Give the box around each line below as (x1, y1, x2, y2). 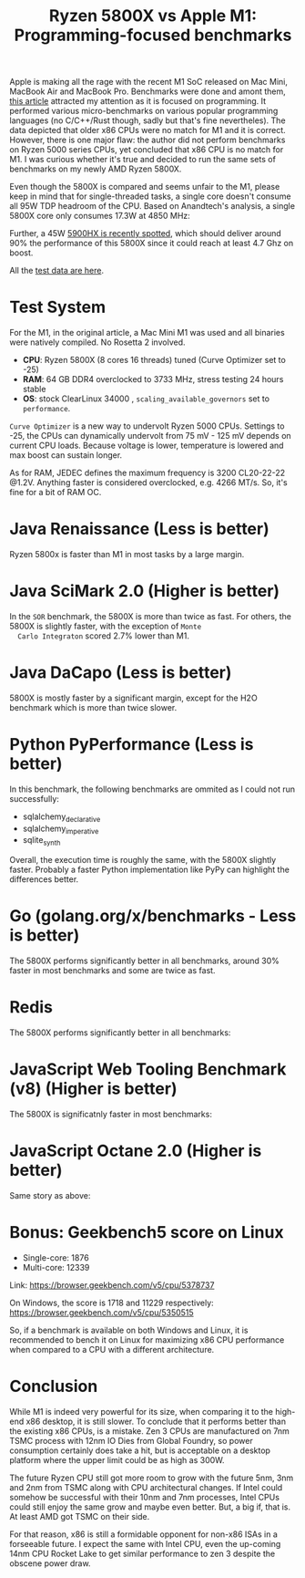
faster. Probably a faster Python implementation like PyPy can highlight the (9, 864, 290, 876)
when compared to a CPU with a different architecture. (9, 1344, 215, 1355)
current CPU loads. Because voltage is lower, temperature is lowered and (9, 440, 284, 452)
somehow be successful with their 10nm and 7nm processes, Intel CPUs (9, 1491, 280, 1502)
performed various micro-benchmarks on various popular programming (9, 106, 279, 117)
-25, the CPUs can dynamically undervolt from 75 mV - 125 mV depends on (9, 431, 291, 441)
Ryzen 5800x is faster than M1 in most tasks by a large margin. (9, 549, 245, 560)
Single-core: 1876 (22, 1251, 89, 1263)
